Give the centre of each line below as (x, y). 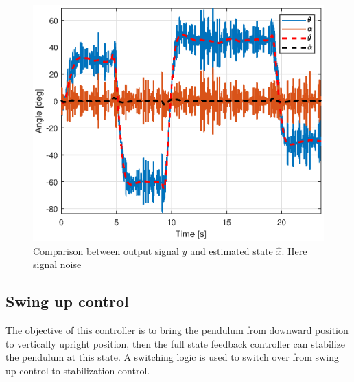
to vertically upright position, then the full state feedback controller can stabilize (176, 343)
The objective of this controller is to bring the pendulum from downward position (177, 330)
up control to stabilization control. (78, 370)
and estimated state (232, 250)
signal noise (57, 264)
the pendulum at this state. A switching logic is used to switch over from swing (172, 357)
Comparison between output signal (106, 250)
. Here (294, 250)
